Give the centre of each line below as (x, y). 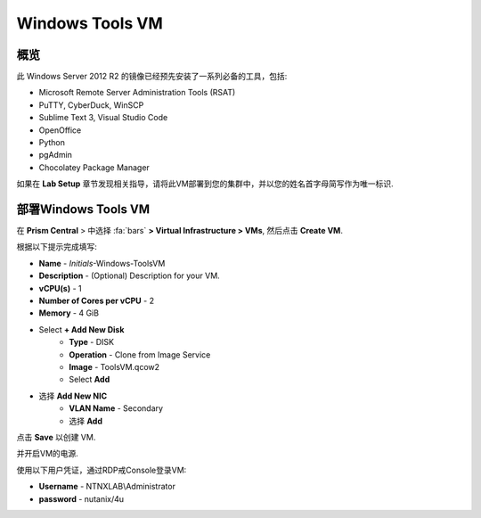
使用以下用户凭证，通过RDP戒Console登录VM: (102, 470)
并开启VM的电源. (48, 454)
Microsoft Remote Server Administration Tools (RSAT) (137, 93)
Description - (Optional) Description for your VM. (129, 275)
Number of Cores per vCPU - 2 (97, 301)
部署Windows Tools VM (83, 209)
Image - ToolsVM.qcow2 (114, 367)
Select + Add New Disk (82, 329)
